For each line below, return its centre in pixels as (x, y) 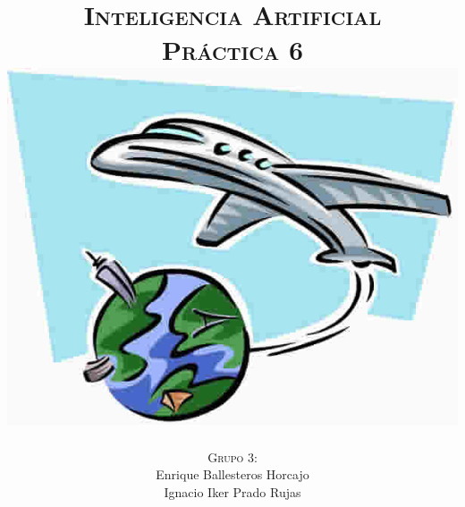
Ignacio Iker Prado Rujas (232, 491)
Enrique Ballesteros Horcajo (232, 474)
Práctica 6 (232, 50)
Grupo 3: (232, 456)
